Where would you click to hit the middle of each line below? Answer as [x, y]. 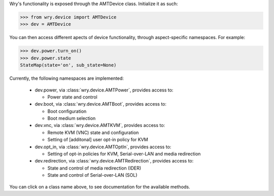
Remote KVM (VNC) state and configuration [93, 133]
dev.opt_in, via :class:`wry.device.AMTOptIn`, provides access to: [103, 147]
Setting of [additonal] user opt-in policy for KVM [98, 140]
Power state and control [72, 97]
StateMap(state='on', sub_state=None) [68, 65]
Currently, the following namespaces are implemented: [67, 78]
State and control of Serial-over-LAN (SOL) [92, 175]
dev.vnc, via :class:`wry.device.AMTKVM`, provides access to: [100, 125]
